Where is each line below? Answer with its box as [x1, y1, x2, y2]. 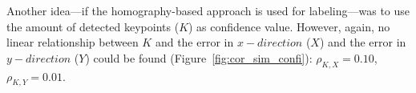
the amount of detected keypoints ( [6, 18, 180, 34]
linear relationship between [6, 34, 139, 51]
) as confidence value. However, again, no [188, 18, 390, 34]
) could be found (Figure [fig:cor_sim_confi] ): [85, 49, 313, 66]
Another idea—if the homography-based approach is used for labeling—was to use [6, 2, 410, 18]
